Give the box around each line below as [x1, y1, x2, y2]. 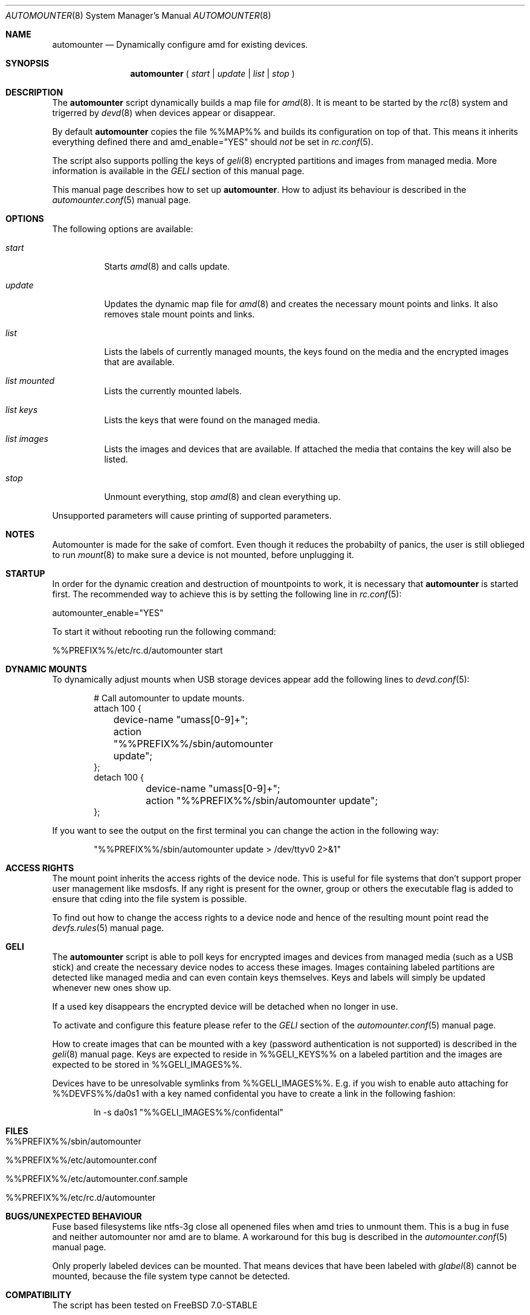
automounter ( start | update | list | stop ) [130, 68, 295, 79]
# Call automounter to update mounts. [94, 693, 245, 703]
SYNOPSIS [5, 58, 50, 68]
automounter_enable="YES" [52, 608, 164, 618]
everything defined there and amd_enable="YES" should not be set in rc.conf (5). [52, 137, 373, 147]
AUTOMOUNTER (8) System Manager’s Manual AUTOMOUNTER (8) [5, 10, 271, 21]
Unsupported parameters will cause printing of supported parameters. [52, 510, 332, 521]
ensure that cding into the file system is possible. [52, 894, 247, 904]
